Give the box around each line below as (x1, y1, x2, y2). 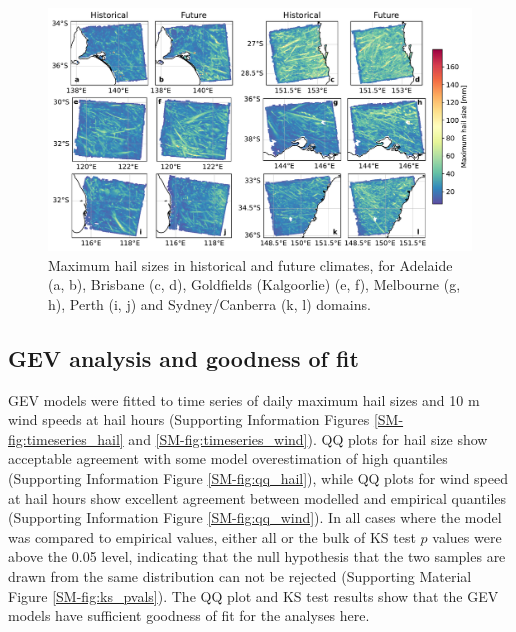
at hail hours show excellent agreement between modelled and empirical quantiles (8, 487, 507, 508)
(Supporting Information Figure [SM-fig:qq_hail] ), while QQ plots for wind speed (8, 468, 508, 488)
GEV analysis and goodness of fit (8, 342, 359, 373)
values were (432, 526, 502, 547)
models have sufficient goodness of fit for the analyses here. (8, 605, 370, 626)
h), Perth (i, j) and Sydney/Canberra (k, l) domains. (48, 293, 371, 314)
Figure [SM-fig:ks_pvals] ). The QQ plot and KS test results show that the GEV (8, 585, 499, 606)
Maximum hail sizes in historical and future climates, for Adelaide (48, 254, 453, 275)
